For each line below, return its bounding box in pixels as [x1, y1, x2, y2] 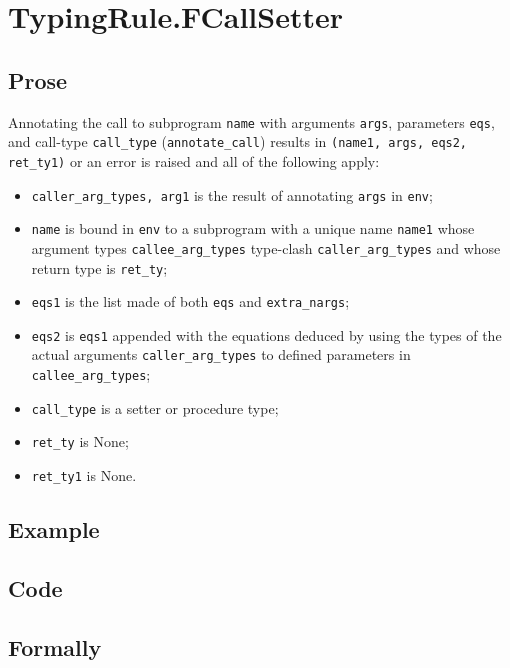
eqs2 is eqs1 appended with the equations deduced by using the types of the [31, 324, 502, 345]
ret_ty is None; [31, 431, 129, 452]
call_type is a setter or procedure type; [31, 397, 279, 418]
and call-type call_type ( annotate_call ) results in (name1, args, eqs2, [8, 131, 468, 152]
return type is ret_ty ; [31, 257, 168, 278]
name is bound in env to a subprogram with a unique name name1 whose [31, 218, 475, 239]
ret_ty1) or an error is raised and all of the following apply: [8, 150, 380, 171]
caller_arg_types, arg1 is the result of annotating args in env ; [31, 184, 433, 205]
